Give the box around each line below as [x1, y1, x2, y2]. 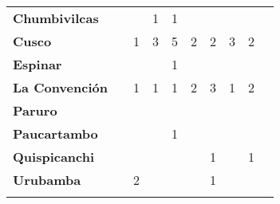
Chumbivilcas [13, 9, 99, 27]
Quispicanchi [13, 147, 95, 166]
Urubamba [13, 171, 81, 189]
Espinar [13, 55, 62, 73]
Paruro [13, 101, 57, 120]
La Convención [13, 78, 108, 96]
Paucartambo [13, 124, 98, 143]
